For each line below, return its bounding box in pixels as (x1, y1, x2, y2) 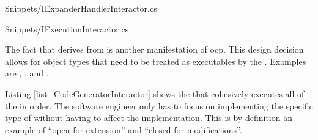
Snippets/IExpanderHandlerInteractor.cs (5, 2, 157, 14)
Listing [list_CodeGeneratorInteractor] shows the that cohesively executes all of (5, 87, 305, 100)
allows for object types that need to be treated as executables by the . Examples (5, 54, 306, 67)
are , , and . (5, 67, 49, 79)
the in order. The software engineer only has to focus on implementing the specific (5, 99, 313, 112)
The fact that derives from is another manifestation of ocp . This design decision (5, 43, 304, 56)
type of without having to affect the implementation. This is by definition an (5, 111, 292, 124)
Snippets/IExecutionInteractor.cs (5, 22, 129, 35)
